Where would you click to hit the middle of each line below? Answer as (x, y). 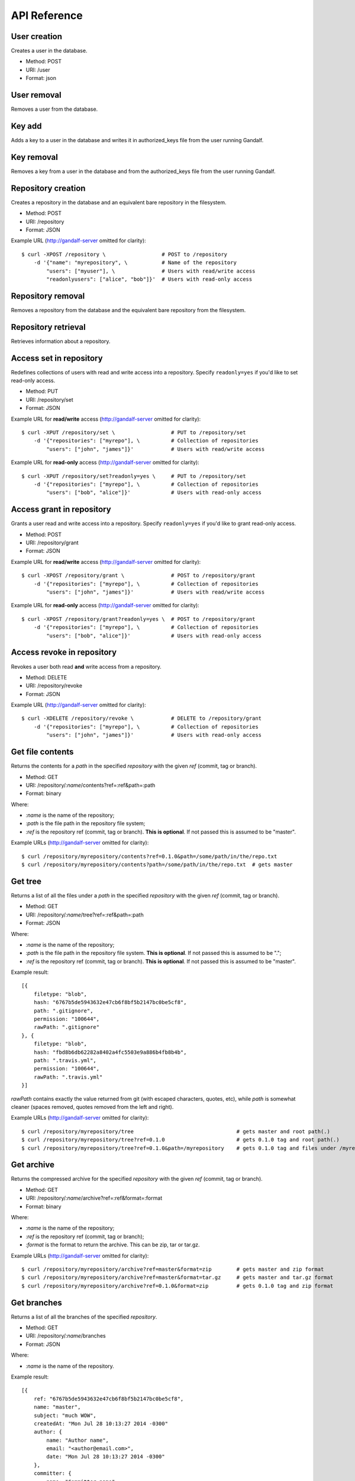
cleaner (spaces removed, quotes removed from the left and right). (92, 1107)
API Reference (47, 15)
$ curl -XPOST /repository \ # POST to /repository (125, 254)
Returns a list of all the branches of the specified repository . (84, 1317)
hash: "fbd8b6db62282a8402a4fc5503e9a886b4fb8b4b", (110, 1052)
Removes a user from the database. (54, 109)
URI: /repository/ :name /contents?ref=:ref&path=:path (91, 785)
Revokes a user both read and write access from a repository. (86, 666)
